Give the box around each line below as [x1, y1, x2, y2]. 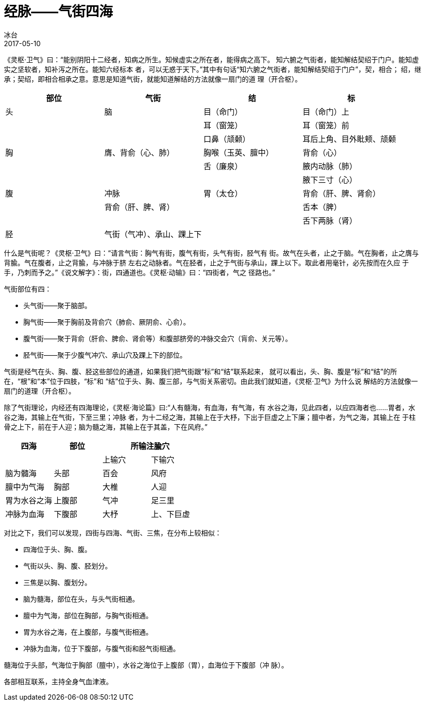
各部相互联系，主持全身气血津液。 [4, 677, 113, 686]
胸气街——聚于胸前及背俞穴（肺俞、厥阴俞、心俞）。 [23, 317, 190, 326]
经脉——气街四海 [4, 3, 113, 20]
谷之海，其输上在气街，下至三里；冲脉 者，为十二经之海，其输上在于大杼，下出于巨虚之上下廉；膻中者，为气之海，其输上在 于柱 [4, 413, 416, 421]
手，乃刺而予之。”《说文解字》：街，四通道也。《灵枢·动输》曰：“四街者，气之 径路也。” [4, 268, 275, 276]
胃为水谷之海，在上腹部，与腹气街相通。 [23, 627, 153, 636]
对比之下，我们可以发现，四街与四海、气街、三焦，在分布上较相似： [4, 528, 221, 537]
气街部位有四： [4, 284, 51, 293]
